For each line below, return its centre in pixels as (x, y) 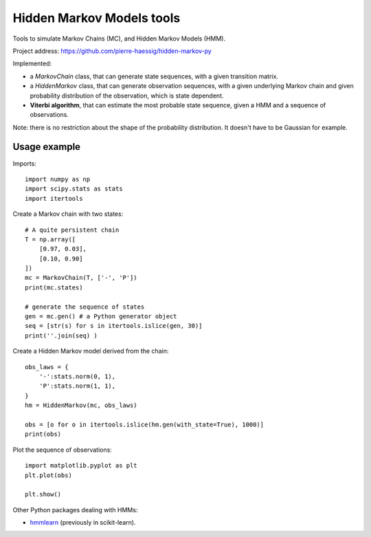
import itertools (54, 198)
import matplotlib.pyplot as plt (81, 465)
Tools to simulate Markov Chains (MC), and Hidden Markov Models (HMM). (119, 39)
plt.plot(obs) (48, 475)
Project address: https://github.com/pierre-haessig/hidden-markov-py (112, 51)
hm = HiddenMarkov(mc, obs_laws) (81, 405)
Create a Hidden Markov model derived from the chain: (91, 351)
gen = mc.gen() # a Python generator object (101, 317)
